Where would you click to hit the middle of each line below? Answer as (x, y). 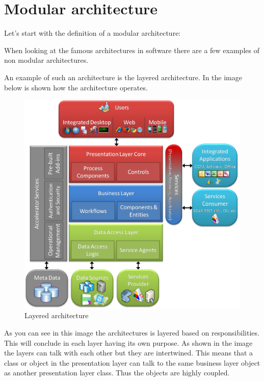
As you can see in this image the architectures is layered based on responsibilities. (132, 332)
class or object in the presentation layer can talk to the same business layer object (132, 362)
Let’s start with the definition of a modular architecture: (93, 33)
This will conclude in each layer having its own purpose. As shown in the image (128, 342)
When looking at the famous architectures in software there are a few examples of (132, 50)
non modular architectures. (46, 60)
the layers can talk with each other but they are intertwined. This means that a (129, 353)
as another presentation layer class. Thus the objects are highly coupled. (117, 373)
